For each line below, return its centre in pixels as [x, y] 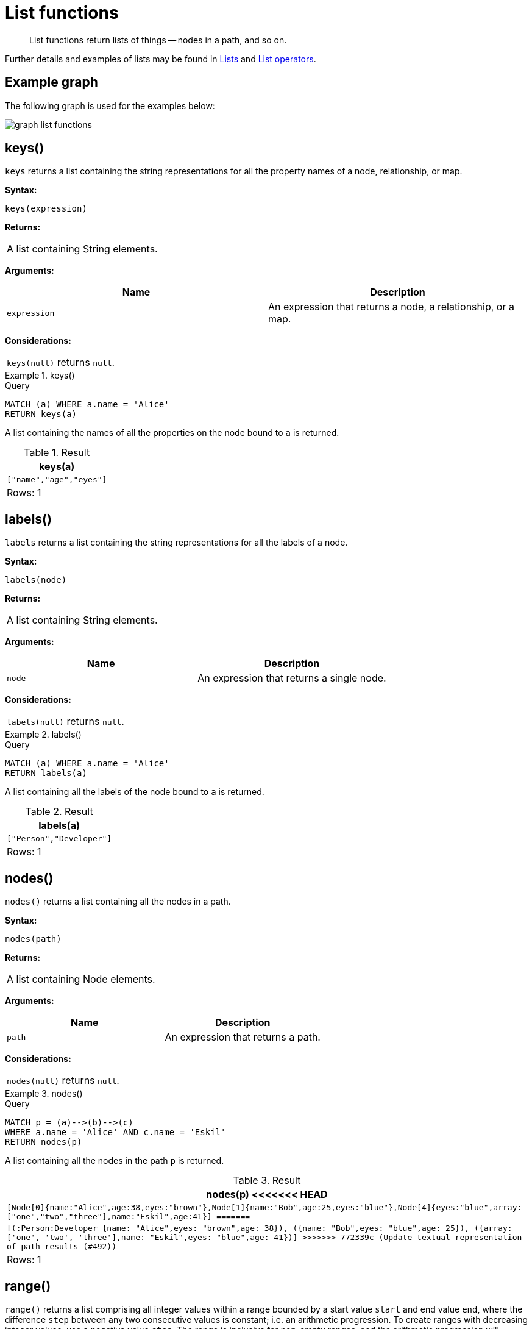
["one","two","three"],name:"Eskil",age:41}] [109, 1217]
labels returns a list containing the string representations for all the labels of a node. [176, 543]
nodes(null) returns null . [63, 1081]
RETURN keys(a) [41, 414]
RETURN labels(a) [46, 773]
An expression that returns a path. [243, 1037]
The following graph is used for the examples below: [110, 105]
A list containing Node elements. [81, 979]
